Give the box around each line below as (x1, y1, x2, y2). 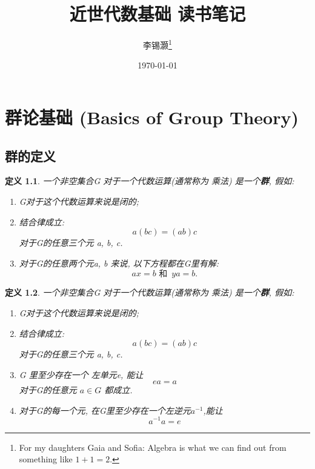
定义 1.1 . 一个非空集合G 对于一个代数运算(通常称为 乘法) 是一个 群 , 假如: (5, 175, 294, 187)
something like (19, 453, 73, 465)
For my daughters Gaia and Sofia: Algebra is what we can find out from (19, 441, 287, 453)
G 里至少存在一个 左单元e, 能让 (19, 368, 144, 381)
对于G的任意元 (19, 384, 77, 396)
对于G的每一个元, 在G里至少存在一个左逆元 (19, 404, 191, 416)
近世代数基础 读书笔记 (69, 1, 246, 26)
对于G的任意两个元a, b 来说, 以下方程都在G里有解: (19, 256, 219, 269)
